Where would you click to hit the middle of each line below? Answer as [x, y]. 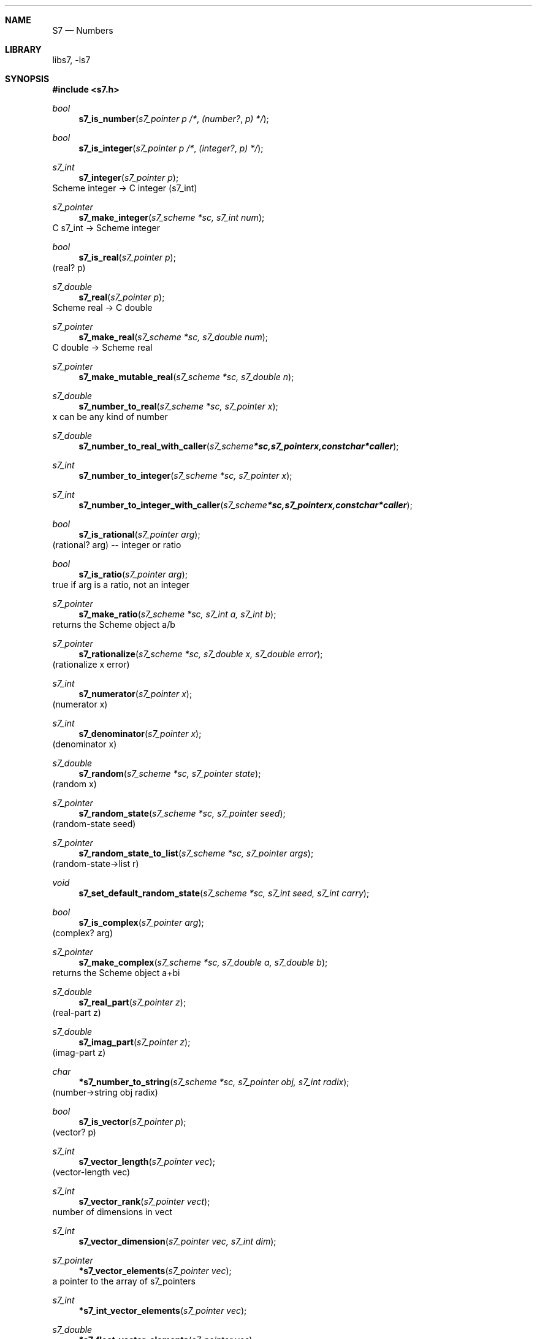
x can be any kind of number [110, 417]
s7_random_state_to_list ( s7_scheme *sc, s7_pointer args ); [196, 853]
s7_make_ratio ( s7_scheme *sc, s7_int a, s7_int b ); [177, 614]
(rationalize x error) [91, 664]
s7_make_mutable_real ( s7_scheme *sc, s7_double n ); [186, 377]
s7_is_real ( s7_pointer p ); [127, 257]
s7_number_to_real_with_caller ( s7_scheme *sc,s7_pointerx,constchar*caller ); [239, 446]
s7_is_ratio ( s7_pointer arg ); [133, 574]
